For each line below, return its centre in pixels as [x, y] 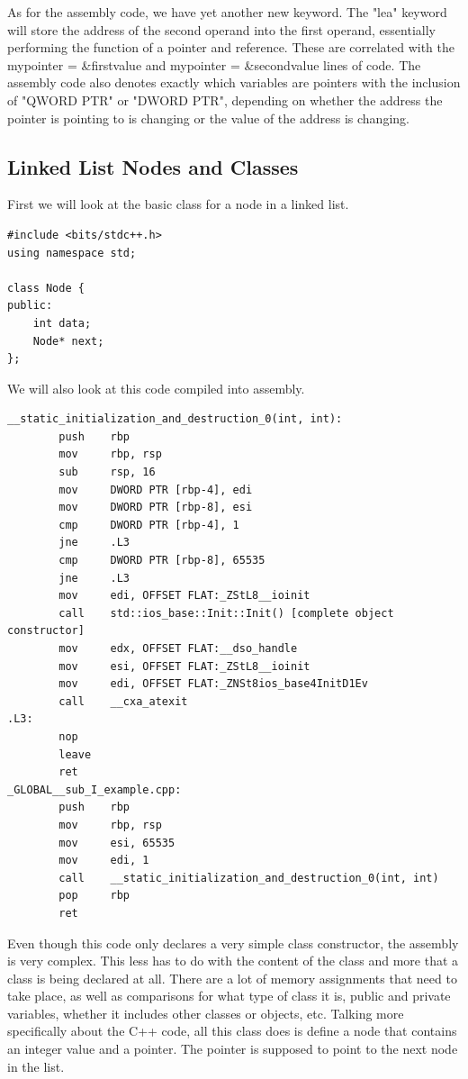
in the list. [36, 1066]
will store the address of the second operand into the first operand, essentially [221, 29]
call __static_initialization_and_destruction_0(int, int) [249, 878]
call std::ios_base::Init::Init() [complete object [226, 613]
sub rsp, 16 [107, 472]
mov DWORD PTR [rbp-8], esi [156, 508]
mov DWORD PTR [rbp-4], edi [156, 490]
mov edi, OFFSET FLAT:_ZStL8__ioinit [184, 596]
